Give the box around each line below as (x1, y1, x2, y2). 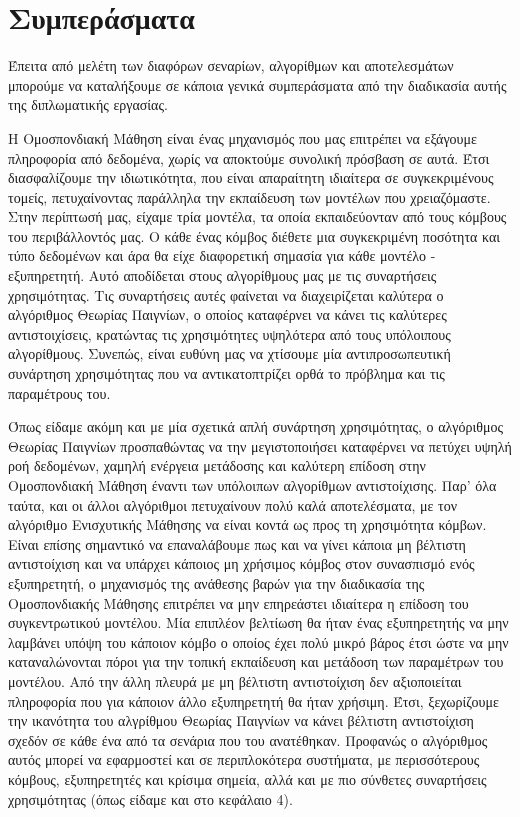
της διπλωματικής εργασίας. (8, 94, 168, 115)
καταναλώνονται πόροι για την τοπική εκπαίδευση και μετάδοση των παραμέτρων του (8, 651, 504, 672)
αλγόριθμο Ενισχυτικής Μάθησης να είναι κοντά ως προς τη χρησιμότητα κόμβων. (8, 514, 487, 535)
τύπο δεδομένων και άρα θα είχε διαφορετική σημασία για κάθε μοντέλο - (8, 245, 436, 266)
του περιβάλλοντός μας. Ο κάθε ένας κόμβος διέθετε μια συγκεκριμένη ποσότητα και (8, 225, 501, 246)
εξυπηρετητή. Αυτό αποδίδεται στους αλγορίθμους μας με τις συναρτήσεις (8, 265, 437, 286)
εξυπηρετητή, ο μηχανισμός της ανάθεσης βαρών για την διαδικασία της (8, 572, 425, 593)
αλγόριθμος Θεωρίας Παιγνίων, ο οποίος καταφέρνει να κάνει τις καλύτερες (8, 304, 447, 325)
